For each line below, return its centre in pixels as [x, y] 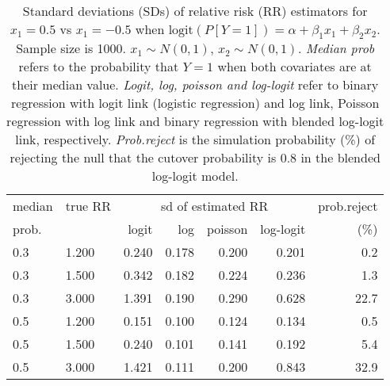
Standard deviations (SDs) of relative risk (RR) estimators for [195, 11]
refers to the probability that [99, 67]
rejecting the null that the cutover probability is [143, 158]
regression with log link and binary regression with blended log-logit [195, 121]
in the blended [340, 158]
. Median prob [336, 48]
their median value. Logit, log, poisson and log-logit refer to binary [195, 85]
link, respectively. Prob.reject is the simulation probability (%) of [195, 139]
